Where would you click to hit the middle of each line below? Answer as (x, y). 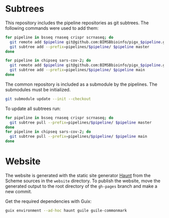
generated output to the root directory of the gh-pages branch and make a (81, 186)
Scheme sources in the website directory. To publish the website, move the (83, 181)
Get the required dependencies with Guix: (49, 201)
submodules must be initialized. (38, 89)
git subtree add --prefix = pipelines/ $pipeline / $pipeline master (80, 47)
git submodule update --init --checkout (48, 99)
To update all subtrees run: (33, 108)
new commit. (19, 192)
